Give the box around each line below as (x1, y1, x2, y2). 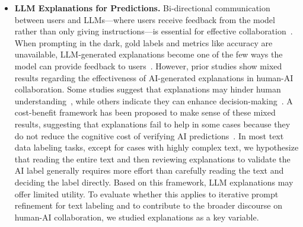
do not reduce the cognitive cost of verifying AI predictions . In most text (14, 129, 284, 142)
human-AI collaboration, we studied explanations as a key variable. (14, 210, 259, 223)
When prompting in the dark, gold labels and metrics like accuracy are (14, 36, 273, 49)
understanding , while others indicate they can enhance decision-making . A (14, 94, 293, 107)
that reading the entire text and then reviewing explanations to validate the (14, 152, 291, 165)
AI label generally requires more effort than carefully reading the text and (14, 164, 284, 177)
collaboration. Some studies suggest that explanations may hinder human (14, 83, 281, 95)
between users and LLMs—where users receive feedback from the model (14, 13, 275, 25)
